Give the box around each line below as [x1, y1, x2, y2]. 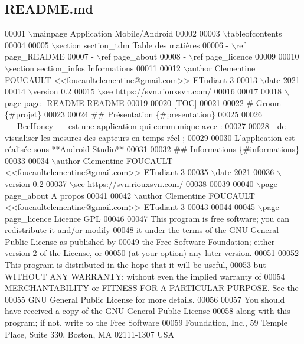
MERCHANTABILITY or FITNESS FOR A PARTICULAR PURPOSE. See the [5, 281, 299, 294]
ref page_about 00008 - [101, 50, 187, 63]
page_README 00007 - [5, 50, 94, 63]
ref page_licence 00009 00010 [193, 50, 299, 63]
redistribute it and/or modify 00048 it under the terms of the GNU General [5, 224, 279, 236]
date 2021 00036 [215, 166, 274, 178]
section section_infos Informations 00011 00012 [9, 61, 181, 74]
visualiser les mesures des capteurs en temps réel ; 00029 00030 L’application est [5, 131, 295, 143]
